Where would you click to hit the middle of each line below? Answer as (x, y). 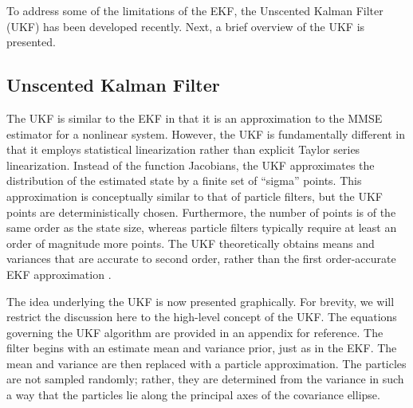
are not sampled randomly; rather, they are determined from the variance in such (205, 379)
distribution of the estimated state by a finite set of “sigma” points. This (184, 180)
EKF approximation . (59, 274)
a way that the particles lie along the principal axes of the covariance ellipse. (193, 395)
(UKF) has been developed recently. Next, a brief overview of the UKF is (186, 26)
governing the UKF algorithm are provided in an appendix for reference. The (195, 332)
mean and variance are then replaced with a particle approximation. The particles (206, 363)
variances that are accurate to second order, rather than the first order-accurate (201, 259)
